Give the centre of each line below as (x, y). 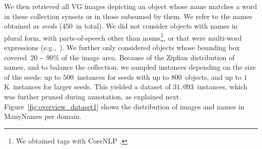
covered (16, 57)
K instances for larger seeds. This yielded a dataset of (87, 87)
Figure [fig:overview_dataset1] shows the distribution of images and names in (124, 106)
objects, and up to (213, 77)
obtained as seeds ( (33, 26)
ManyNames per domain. (43, 116)
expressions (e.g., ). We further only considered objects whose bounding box (122, 47)
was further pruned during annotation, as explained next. (93, 96)
